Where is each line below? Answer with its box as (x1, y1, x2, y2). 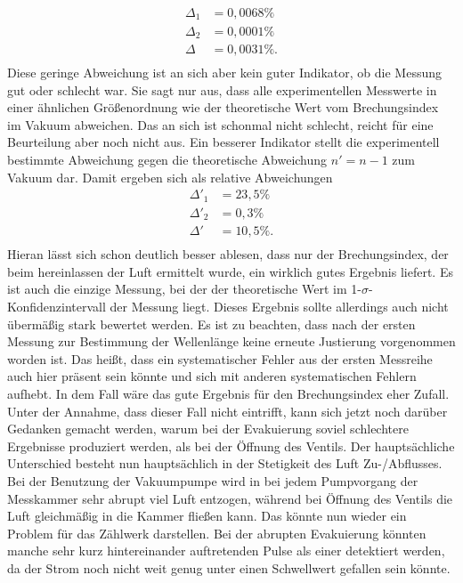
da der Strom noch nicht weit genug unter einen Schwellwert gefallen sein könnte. (7, 558, 451, 577)
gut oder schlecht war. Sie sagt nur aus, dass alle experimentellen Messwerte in (7, 80, 437, 99)
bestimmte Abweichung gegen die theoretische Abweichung (7, 150, 328, 168)
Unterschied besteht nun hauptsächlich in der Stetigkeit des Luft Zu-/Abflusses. (7, 454, 443, 473)
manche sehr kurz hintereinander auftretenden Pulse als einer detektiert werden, (7, 541, 445, 560)
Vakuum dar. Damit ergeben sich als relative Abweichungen (7, 167, 333, 186)
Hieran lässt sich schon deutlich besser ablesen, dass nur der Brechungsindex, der (7, 245, 449, 263)
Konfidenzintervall (7, 297, 106, 315)
